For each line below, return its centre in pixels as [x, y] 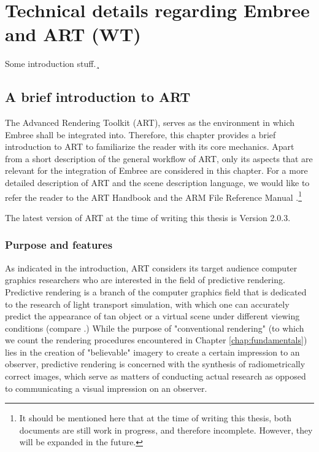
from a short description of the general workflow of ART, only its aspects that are [159, 158]
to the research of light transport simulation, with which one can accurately [147, 304]
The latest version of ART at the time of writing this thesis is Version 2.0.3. [148, 217]
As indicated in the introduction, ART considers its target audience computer [151, 267]
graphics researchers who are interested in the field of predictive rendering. [145, 280]
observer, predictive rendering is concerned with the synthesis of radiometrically [155, 364]
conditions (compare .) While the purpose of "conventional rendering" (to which [155, 328]
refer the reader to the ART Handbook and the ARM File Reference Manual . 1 [154, 196]
